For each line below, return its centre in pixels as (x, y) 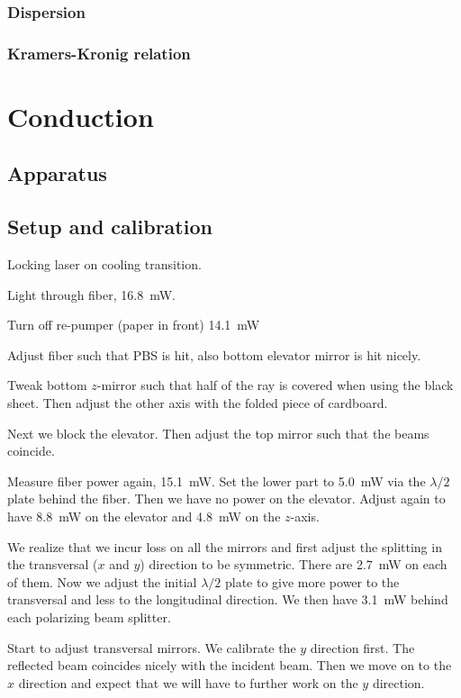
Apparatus (57, 173)
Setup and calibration (110, 227)
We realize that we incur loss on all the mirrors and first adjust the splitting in (225, 546)
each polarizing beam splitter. (89, 616)
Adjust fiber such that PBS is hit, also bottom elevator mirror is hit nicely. (214, 354)
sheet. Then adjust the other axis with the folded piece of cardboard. (198, 403)
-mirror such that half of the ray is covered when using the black (275, 385)
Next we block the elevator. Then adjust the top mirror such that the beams (218, 433)
